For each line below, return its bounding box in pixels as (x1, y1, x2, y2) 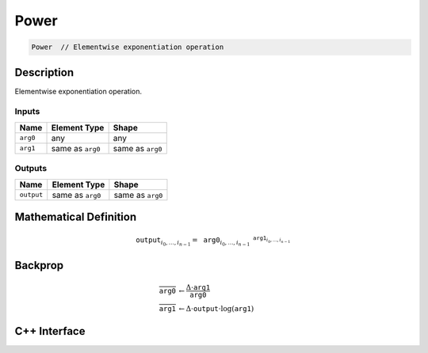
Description (14, 66, 75, 79)
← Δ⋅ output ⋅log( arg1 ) (178, 305, 254, 313)
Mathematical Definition (14, 210, 137, 223)
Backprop (14, 258, 64, 272)
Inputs (14, 106, 40, 117)
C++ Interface (14, 325, 86, 338)
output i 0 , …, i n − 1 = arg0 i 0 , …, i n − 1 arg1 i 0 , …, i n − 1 (136, 234, 291, 248)
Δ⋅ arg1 (185, 283, 211, 292)
